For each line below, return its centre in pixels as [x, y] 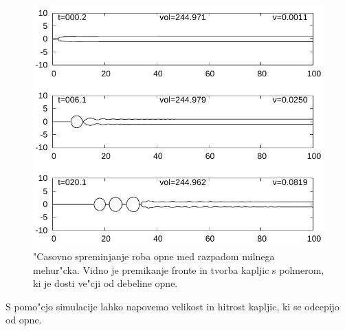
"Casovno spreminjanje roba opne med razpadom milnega [154, 256]
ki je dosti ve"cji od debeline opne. [105, 283]
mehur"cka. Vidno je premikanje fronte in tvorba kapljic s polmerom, [179, 269]
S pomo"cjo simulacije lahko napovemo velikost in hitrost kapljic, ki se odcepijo [172, 306]
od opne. [24, 320]
